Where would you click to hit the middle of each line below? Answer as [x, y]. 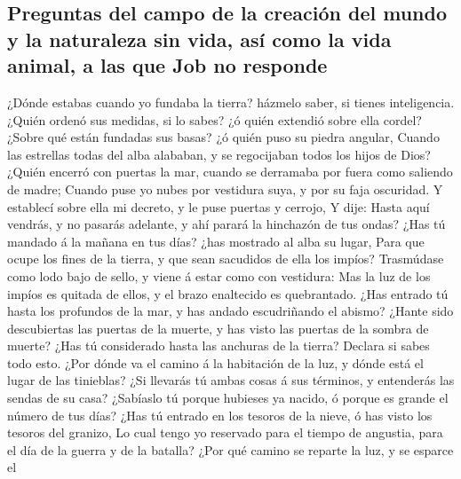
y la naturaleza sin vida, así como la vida [199, 39]
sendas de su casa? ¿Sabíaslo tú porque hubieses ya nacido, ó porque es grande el [228, 398]
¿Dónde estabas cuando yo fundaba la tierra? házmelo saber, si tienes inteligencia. [231, 102]
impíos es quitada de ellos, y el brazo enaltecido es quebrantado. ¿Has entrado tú [228, 293]
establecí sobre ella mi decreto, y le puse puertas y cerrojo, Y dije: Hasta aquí [219, 206]
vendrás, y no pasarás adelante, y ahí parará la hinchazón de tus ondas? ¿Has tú [227, 224]
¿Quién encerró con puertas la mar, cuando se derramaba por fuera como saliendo [230, 172]
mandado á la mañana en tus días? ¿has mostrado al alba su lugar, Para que [216, 241]
